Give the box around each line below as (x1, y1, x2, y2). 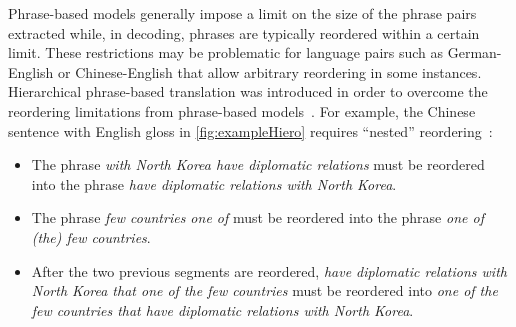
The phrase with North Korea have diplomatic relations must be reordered (31, 154, 485, 175)
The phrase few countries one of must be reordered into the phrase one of (31, 207, 484, 228)
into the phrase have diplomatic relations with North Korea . (31, 173, 397, 194)
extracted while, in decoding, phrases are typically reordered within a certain (8, 22, 480, 43)
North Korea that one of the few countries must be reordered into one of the (31, 280, 498, 301)
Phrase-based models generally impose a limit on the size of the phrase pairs (8, 3, 477, 23)
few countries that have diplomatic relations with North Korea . (31, 299, 414, 320)
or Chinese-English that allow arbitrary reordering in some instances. (58, 61, 482, 82)
